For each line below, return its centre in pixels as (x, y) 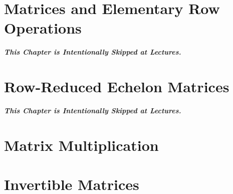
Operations (43, 28)
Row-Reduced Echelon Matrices (117, 86)
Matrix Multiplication (81, 145)
